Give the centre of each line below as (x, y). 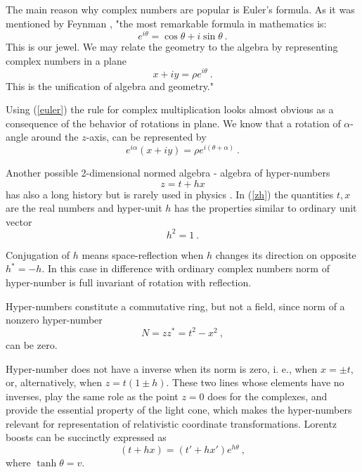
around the (55, 137)
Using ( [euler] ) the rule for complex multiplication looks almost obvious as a (170, 109)
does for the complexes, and (267, 396)
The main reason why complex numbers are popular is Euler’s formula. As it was (180, 9)
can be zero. (32, 344)
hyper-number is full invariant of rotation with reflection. (129, 282)
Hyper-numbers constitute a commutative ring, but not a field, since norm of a (175, 306)
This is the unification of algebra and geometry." (110, 85)
